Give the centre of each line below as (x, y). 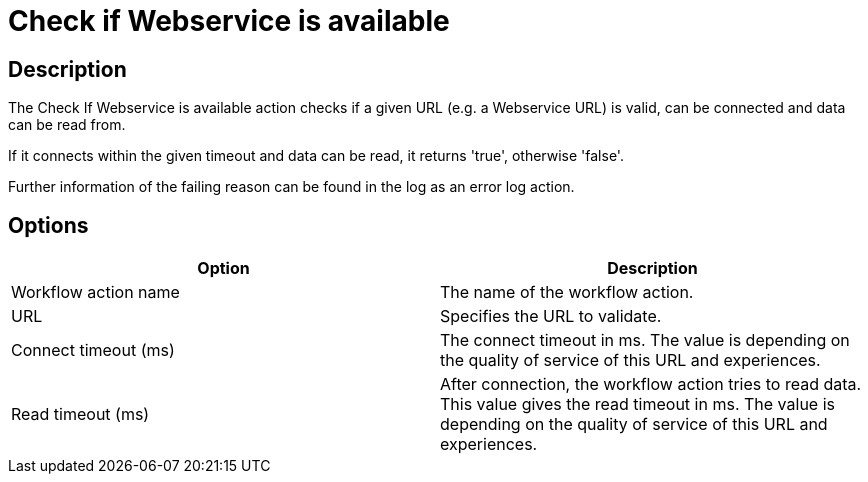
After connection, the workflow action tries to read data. (651, 384)
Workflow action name (95, 292)
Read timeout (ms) (80, 414)
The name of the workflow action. (567, 292)
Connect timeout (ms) (93, 350)
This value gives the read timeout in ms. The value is (637, 404)
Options (48, 225)
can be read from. (67, 125)
